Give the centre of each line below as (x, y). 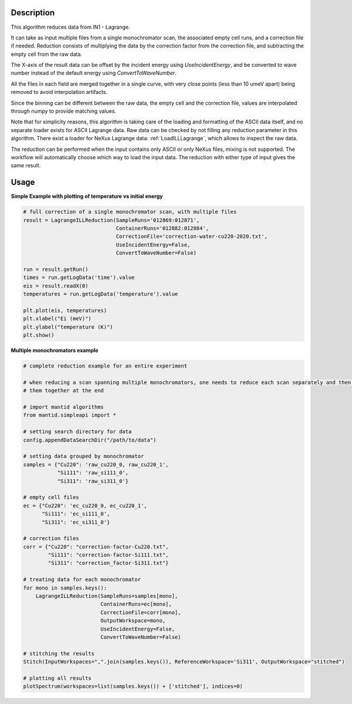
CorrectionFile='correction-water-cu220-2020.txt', (192, 237)
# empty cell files (51, 497)
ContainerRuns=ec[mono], (136, 604)
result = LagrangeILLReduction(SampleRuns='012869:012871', (111, 220)
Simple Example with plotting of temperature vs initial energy (87, 196)
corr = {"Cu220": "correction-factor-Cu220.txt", (96, 547)
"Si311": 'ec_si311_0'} (76, 522)
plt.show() (39, 335)
